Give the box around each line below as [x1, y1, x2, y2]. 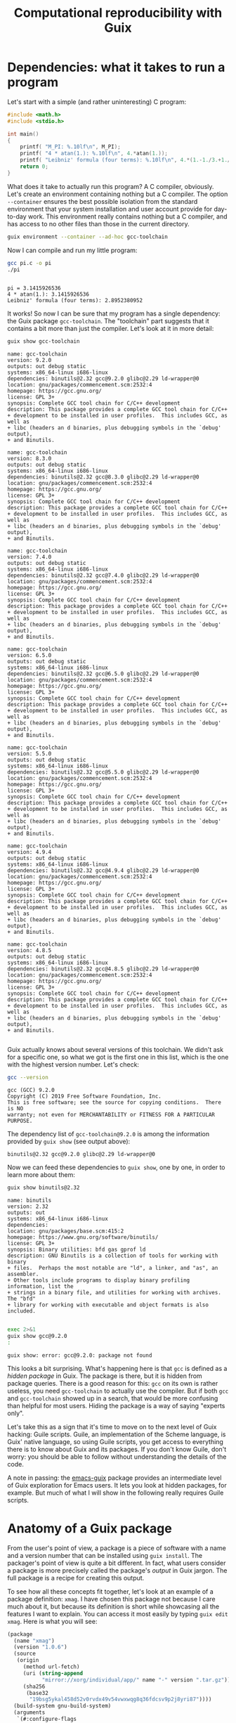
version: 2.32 [7, 1203, 49, 1210]
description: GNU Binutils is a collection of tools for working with [7, 1252, 218, 1259]
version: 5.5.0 [7, 750, 52, 758]
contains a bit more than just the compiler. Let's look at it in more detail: [7, 325, 214, 333]
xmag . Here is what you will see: [7, 1617, 98, 1625]
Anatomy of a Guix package [7, 1520, 172, 1536]
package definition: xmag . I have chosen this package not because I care [7, 1594, 216, 1603]
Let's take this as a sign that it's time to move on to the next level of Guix [7, 1422, 217, 1431]
